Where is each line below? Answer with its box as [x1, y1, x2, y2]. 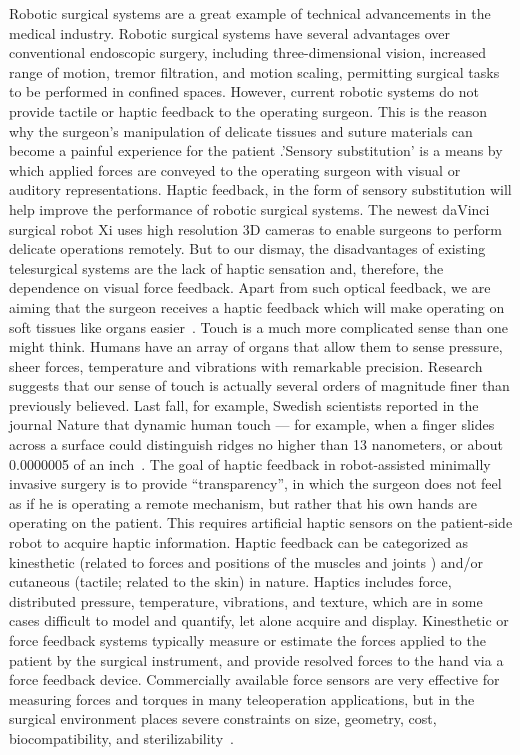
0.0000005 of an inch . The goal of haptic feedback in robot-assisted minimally [9, 453, 491, 474]
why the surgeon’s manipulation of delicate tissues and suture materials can [9, 120, 473, 141]
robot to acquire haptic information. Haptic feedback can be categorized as [9, 532, 469, 553]
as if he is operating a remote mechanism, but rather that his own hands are [9, 492, 478, 513]
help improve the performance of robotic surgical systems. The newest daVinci [9, 198, 490, 219]
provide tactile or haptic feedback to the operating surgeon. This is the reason [9, 100, 488, 121]
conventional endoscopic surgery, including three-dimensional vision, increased [9, 42, 486, 63]
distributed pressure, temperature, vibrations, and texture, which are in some [9, 590, 483, 611]
